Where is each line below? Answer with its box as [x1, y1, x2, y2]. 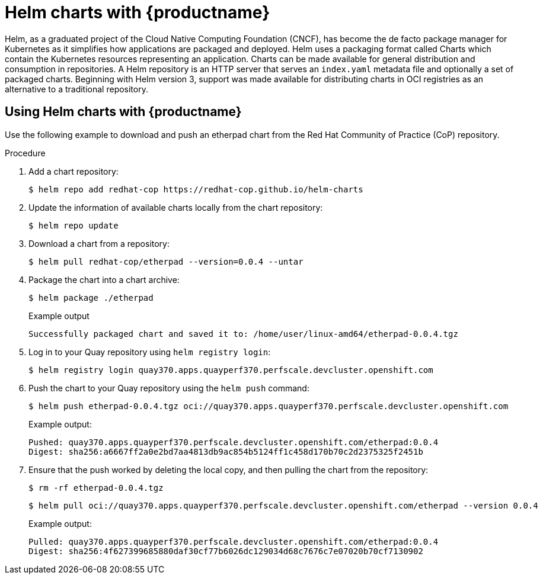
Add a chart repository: [28, 166, 119, 176]
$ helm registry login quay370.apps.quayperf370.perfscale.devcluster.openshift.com [28, 365, 433, 375]
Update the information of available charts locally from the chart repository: [28, 202, 323, 213]
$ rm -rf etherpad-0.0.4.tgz [28, 482, 164, 493]
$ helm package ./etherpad [28, 292, 154, 303]
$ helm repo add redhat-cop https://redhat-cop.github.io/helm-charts [28, 184, 363, 194]
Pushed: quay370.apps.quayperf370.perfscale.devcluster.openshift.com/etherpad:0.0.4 [28, 437, 439, 447]
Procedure [5, 147, 46, 158]
